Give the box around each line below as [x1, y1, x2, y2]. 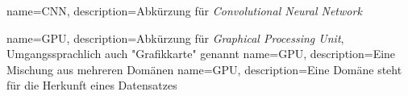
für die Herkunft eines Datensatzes [6, 77, 177, 94]
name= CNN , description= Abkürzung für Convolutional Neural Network [6, 2, 362, 19]
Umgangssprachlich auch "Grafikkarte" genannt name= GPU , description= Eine [6, 45, 396, 62]
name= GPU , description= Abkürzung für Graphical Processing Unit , [6, 29, 344, 46]
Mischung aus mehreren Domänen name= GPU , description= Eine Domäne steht [6, 61, 402, 77]
